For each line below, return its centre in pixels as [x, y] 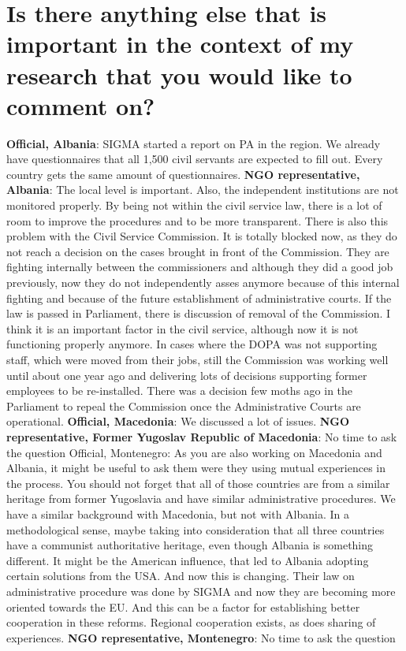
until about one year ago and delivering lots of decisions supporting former [187, 375]
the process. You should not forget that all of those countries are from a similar [198, 483]
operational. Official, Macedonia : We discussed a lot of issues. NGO [178, 421]
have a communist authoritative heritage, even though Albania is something [190, 545]
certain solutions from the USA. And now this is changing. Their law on [181, 576]
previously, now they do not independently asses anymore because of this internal [203, 283]
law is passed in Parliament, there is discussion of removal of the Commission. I [199, 313]
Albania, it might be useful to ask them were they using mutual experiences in [196, 468]
